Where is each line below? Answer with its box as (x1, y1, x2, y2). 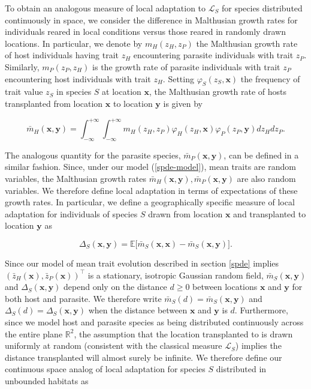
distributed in (216, 363, 267, 375)
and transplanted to (233, 207, 306, 220)
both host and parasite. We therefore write (5, 292, 162, 304)
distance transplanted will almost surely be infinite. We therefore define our (5, 351, 282, 363)
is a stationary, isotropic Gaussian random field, (87, 268, 264, 281)
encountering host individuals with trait (5, 72, 151, 85)
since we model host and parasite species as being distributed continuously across (5, 315, 304, 328)
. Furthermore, (234, 304, 288, 316)
